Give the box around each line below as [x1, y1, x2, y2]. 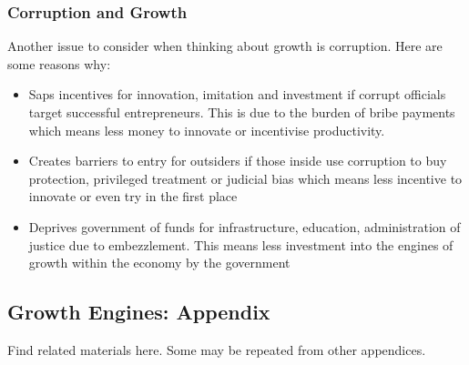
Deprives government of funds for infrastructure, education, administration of [28, 217, 461, 236]
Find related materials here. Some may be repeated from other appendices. [7, 340, 426, 359]
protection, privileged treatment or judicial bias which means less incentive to [28, 168, 463, 188]
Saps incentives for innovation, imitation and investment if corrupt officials [28, 85, 446, 104]
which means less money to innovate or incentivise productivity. [28, 120, 385, 139]
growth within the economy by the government [28, 253, 291, 272]
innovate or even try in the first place [28, 187, 238, 206]
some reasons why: [7, 54, 111, 73]
